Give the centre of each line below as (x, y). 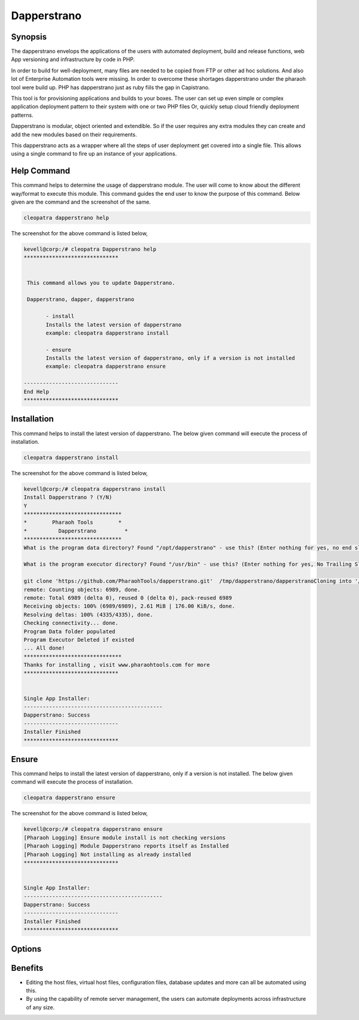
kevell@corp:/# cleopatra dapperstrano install (95, 489)
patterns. (22, 115)
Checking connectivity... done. (71, 623)
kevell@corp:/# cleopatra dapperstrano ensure (93, 829)
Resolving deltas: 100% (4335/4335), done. (89, 614)
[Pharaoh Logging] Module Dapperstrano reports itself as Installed (126, 846)
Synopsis (29, 37)
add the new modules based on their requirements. (74, 134)
